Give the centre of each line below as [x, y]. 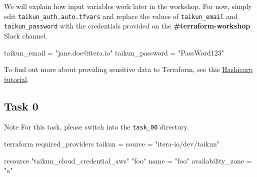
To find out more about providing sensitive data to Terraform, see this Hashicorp [128, 69]
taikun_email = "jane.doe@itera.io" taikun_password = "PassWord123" [114, 52]
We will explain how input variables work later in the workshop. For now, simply [128, 6]
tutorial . [16, 79]
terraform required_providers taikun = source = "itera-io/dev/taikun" [112, 144]
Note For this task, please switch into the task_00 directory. [96, 127]
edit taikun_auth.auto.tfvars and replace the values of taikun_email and [121, 16]
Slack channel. [26, 35]
